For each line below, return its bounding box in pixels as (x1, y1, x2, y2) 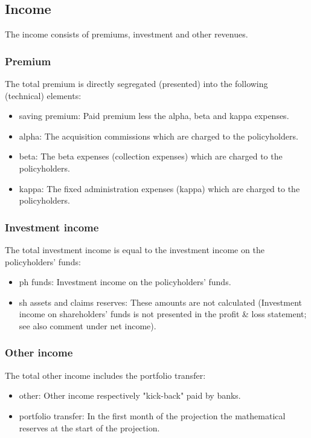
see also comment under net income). (19, 319, 156, 332)
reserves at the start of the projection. (19, 421, 160, 434)
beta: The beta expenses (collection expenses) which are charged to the (19, 150, 283, 163)
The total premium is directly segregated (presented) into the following (5, 77, 268, 90)
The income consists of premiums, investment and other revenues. (5, 28, 248, 40)
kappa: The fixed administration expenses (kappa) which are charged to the (19, 182, 300, 195)
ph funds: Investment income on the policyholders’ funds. (19, 275, 231, 288)
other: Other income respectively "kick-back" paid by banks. (19, 389, 241, 402)
